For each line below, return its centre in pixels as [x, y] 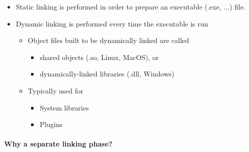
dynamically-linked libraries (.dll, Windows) [107, 74]
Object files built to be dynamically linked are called [108, 40]
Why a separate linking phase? [58, 144]
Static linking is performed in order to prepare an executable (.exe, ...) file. [131, 6]
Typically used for [56, 90]
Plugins [51, 124]
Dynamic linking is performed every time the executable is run [112, 23]
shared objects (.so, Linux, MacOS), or [99, 57]
